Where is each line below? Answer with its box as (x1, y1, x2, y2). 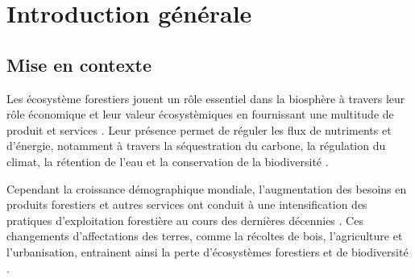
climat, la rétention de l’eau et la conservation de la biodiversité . (6, 152, 329, 169)
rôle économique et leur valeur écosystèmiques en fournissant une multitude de (6, 106, 394, 123)
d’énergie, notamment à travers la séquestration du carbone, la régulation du (6, 137, 386, 154)
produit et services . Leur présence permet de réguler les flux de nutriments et (6, 121, 392, 138)
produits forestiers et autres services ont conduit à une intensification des (6, 196, 367, 213)
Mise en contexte (6, 52, 152, 77)
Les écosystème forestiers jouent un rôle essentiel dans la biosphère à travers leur (6, 90, 405, 106)
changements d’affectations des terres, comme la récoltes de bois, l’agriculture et (6, 227, 403, 244)
